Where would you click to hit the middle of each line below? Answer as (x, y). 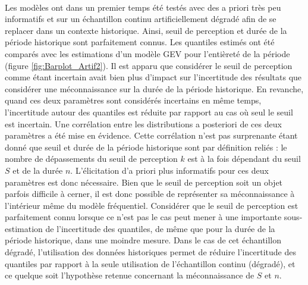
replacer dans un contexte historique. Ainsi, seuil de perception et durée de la (146, 30)
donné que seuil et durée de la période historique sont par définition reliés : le (146, 147)
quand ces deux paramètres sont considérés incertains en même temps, (133, 100)
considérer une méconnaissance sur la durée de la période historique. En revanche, (154, 88)
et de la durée (38, 170)
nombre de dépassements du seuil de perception (91, 159)
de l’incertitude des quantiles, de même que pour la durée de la (160, 228)
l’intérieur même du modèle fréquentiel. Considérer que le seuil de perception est (152, 205)
